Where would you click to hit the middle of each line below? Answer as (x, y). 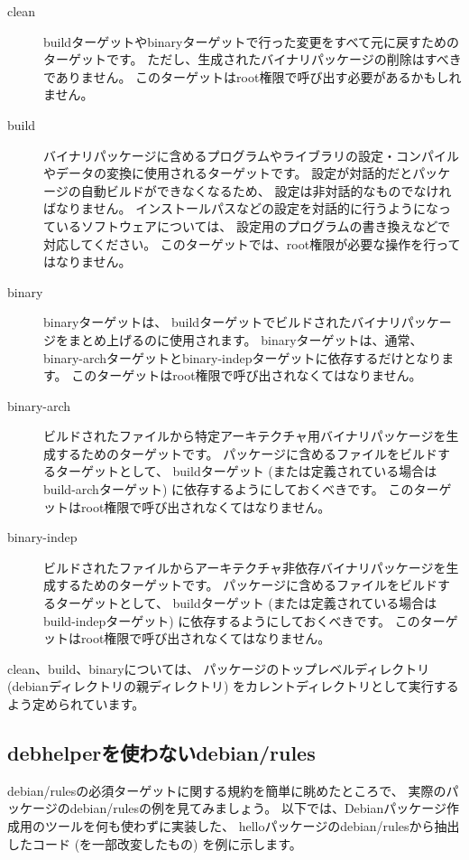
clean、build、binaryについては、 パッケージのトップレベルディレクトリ (219, 668)
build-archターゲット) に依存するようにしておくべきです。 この (229, 489)
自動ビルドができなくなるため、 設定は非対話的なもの (241, 190)
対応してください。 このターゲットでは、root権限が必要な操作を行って (252, 243)
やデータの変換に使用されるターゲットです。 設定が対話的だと (228, 173)
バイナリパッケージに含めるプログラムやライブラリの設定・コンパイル (252, 155)
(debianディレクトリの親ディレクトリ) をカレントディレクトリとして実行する (233, 686)
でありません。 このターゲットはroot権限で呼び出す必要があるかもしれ (253, 76)
